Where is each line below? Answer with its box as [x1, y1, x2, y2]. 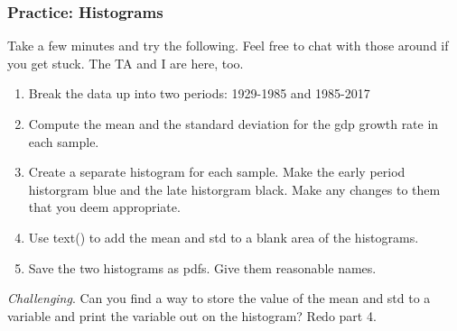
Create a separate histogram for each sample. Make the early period [28, 162, 406, 181]
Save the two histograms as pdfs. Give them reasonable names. [28, 258, 377, 277]
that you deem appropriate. [28, 198, 181, 216]
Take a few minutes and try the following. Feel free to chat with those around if [7, 36, 449, 55]
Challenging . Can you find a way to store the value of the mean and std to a [7, 289, 431, 308]
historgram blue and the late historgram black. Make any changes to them [28, 179, 441, 198]
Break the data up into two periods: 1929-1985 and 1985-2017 [28, 84, 370, 103]
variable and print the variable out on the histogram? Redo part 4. [7, 306, 377, 325]
